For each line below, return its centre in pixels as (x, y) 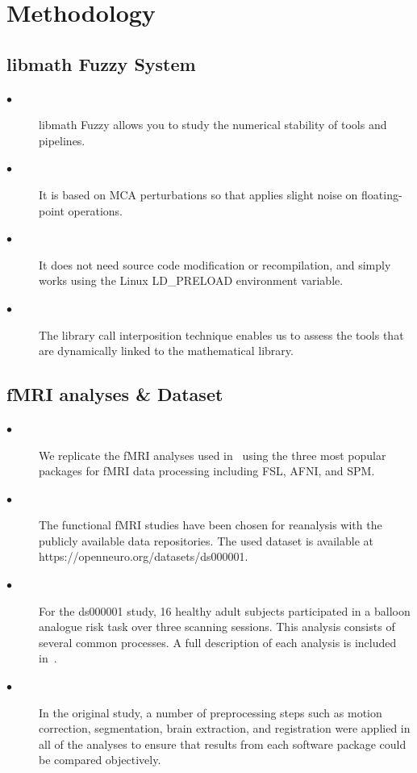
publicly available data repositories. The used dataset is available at (206, 540)
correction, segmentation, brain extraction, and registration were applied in (225, 728)
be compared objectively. (100, 760)
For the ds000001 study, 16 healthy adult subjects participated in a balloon (225, 610)
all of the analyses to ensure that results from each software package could (223, 744)
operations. (95, 210)
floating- (382, 194)
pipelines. (62, 140)
